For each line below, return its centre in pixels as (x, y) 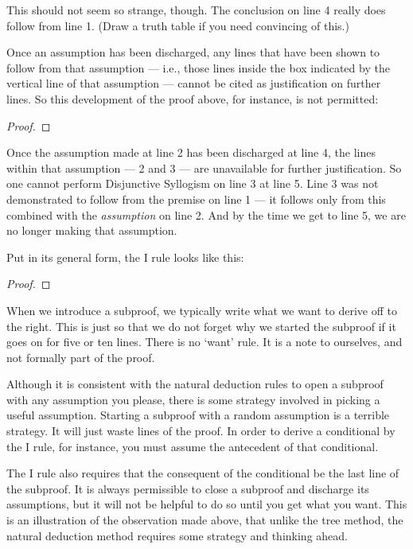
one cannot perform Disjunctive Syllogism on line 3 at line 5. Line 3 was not (193, 183)
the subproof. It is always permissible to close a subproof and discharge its (188, 488)
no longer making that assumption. (92, 230)
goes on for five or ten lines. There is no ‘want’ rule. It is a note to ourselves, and (205, 342)
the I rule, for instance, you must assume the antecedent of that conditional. (193, 446)
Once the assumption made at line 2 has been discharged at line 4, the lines (191, 152)
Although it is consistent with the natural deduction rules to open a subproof (195, 384)
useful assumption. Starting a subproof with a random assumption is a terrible (198, 415)
